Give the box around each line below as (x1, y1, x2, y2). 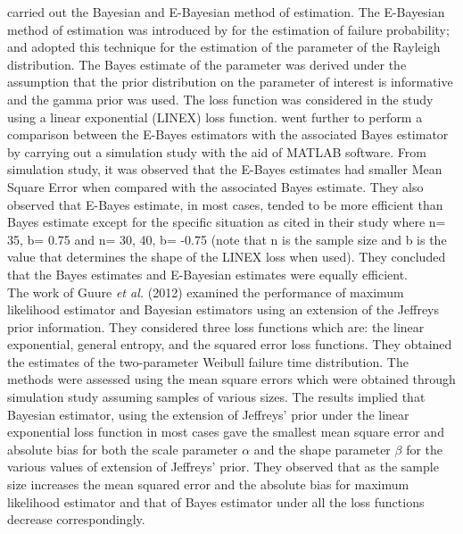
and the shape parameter (253, 439, 391, 458)
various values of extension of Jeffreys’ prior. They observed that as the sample (7, 457, 439, 476)
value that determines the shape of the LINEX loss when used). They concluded (7, 247, 446, 266)
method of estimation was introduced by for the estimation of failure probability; (7, 20, 450, 38)
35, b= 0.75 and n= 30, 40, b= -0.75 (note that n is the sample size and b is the (7, 229, 447, 248)
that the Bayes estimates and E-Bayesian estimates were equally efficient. (7, 264, 408, 283)
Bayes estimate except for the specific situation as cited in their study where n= (7, 213, 446, 231)
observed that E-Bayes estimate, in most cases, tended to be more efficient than (7, 195, 443, 213)
